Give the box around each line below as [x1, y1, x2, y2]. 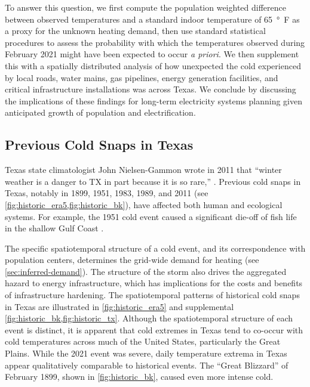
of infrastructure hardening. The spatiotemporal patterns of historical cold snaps [5, 289, 300, 301]
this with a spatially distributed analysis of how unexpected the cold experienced [5, 59, 301, 72]
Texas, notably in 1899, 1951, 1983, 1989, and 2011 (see [5, 187, 208, 199]
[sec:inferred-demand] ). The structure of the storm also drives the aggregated [5, 265, 287, 277]
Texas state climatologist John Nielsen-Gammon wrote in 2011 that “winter [5, 163, 282, 176]
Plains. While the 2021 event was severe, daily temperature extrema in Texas [5, 347, 287, 360]
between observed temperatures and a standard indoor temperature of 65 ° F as [5, 13, 300, 25]
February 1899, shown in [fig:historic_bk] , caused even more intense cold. [5, 370, 274, 383]
